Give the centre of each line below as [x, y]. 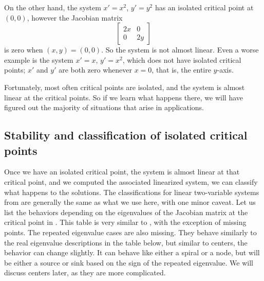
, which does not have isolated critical [182, 59]
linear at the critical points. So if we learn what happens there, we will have [124, 97]
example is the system [39, 59]
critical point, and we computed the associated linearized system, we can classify [131, 181]
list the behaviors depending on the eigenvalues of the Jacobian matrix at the [126, 212]
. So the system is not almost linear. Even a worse [180, 50]
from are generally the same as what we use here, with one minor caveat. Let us [130, 202]
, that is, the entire [181, 70]
